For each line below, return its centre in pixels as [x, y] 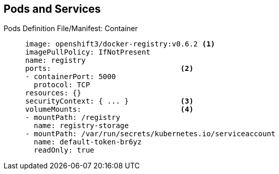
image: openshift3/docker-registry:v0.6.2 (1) [120, 44]
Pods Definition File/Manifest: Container [71, 29]
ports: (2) [109, 69]
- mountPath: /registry [73, 118]
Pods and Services [52, 9]
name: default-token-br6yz [88, 142]
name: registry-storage [81, 126]
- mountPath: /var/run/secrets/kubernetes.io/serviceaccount [151, 134]
